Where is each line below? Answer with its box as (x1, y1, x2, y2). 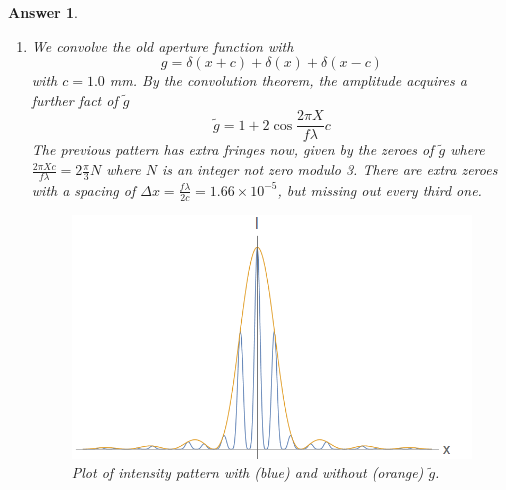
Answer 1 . (8, 2, 78, 22)
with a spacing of (31, 179, 136, 200)
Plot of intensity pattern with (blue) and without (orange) (71, 462, 424, 483)
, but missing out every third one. (277, 179, 482, 200)
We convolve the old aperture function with (31, 35, 294, 56)
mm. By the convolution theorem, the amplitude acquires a (109, 70, 467, 91)
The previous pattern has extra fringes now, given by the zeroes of (31, 139, 434, 160)
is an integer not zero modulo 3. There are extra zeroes (161, 159, 498, 180)
